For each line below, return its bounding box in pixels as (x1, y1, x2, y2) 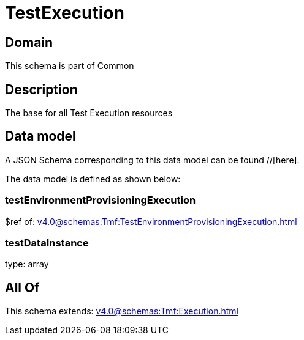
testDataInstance (5, 236, 89, 249)
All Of (5, 279, 40, 295)
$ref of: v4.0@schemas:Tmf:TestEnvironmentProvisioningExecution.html (5, 216, 297, 227)
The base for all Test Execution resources (5, 108, 173, 119)
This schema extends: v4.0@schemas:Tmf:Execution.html (5, 306, 238, 317)
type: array (5, 259, 49, 270)
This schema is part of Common (5, 61, 134, 72)
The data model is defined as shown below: (5, 173, 181, 184)
